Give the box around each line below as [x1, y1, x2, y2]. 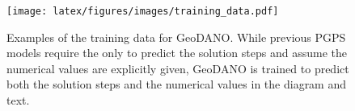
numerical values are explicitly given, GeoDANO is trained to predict [6, 60, 349, 76]
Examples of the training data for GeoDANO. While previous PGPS [6, 28, 346, 45]
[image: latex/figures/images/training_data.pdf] [6, 6, 279, 17]
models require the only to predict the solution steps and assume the [6, 44, 347, 61]
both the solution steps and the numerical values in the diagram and [6, 76, 347, 92]
